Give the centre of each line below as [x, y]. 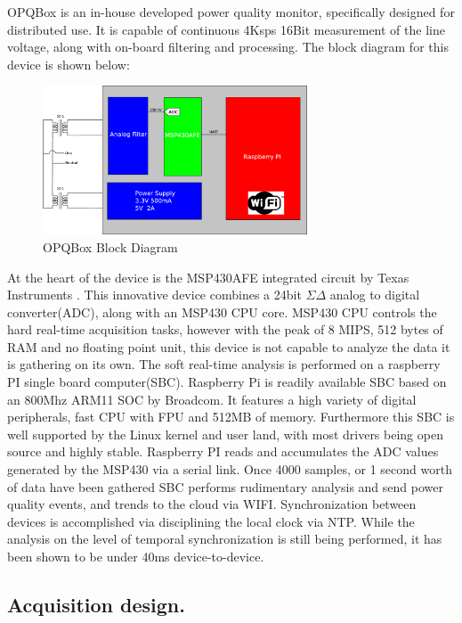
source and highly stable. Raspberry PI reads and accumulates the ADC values [223, 451]
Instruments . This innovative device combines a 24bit [154, 295]
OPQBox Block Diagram [110, 246]
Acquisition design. [96, 604]
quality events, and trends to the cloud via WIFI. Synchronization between [212, 504]
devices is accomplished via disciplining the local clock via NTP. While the [211, 521]
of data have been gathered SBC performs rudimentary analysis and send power [225, 486]
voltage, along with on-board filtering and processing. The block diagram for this [228, 47]
